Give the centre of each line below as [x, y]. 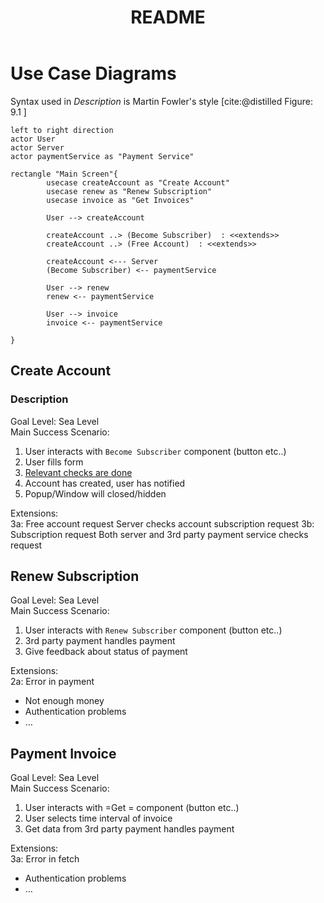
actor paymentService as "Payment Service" [102, 156]
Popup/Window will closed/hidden [95, 493]
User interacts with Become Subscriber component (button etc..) [155, 451]
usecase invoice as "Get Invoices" [120, 200]
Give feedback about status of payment [106, 652]
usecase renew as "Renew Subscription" [129, 191]
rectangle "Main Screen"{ [64, 174]
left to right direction [62, 130]
